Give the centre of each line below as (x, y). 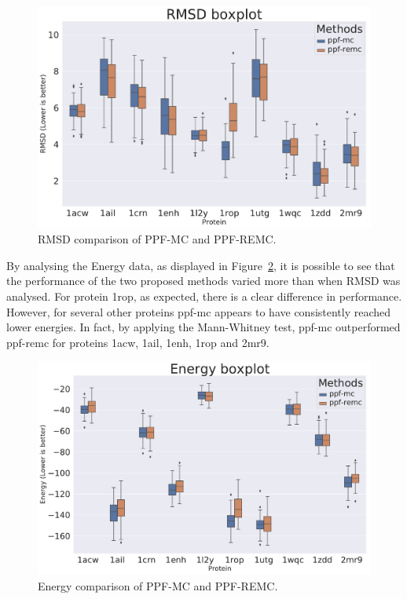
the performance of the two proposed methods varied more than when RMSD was (203, 281)
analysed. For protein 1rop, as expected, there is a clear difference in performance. (204, 296)
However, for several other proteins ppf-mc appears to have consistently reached (199, 311)
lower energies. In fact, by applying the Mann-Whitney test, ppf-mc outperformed (203, 327)
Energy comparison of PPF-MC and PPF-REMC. (158, 586)
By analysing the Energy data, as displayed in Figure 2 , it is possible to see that (201, 265)
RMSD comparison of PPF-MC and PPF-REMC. (157, 239)
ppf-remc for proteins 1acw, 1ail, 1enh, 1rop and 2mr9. (138, 342)
